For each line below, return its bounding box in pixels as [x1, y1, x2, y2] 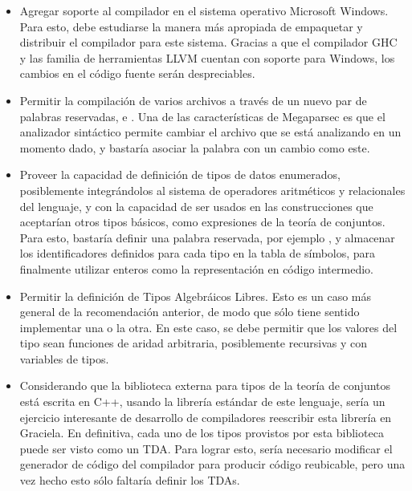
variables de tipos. [19, 350, 109, 367]
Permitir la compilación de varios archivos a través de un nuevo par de [19, 91, 367, 108]
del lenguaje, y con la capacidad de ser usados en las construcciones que [19, 197, 373, 214]
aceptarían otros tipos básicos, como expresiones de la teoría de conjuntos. [19, 213, 385, 230]
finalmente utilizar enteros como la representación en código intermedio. [19, 260, 373, 277]
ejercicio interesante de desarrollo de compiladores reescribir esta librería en [19, 408, 392, 425]
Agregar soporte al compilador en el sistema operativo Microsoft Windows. [19, 2, 389, 18]
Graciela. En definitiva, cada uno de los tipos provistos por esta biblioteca [19, 424, 384, 441]
